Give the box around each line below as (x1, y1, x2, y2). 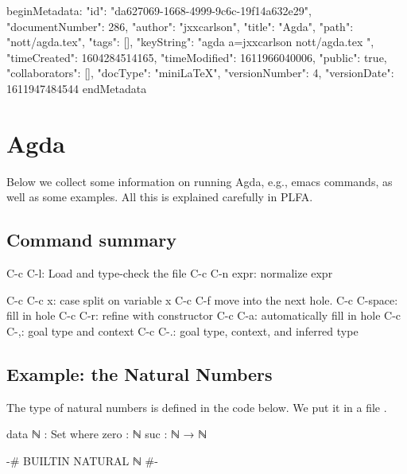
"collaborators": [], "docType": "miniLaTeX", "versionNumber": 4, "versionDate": (6, 64, 394, 81)
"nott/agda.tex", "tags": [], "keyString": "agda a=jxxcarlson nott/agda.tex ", (6, 33, 374, 50)
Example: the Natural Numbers (6, 361, 273, 386)
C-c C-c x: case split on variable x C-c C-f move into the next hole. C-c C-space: (6, 291, 398, 308)
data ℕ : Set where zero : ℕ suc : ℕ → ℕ (6, 425, 207, 442)
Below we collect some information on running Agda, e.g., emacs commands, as (6, 173, 393, 189)
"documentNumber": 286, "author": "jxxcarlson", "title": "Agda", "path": (6, 17, 354, 34)
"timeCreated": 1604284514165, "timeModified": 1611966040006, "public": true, (6, 49, 387, 65)
